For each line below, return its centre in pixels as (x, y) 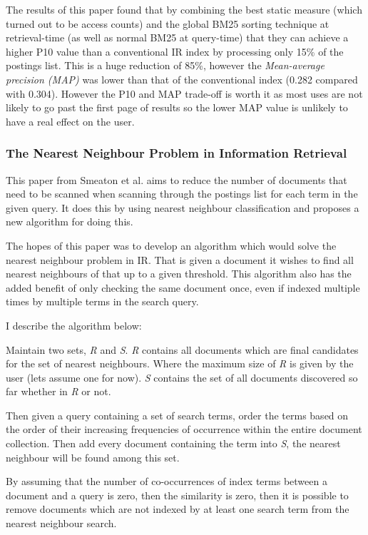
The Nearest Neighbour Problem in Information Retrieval (177, 153)
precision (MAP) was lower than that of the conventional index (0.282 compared (182, 79)
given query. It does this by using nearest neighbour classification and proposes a (183, 207)
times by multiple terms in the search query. (102, 301)
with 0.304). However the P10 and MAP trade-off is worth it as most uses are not (184, 93)
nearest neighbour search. (61, 523)
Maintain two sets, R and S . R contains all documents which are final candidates (182, 349)
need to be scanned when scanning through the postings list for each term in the (182, 194)
